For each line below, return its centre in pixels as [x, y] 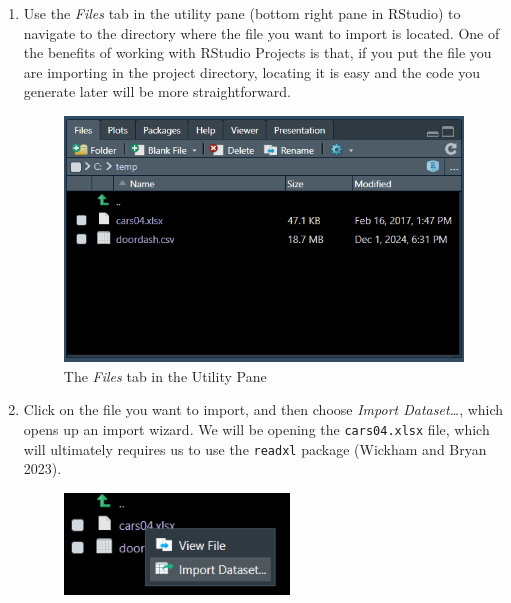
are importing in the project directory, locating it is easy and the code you [251, 71]
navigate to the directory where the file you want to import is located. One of [261, 32]
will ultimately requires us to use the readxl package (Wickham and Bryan [255, 448]
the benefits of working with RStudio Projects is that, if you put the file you [257, 52]
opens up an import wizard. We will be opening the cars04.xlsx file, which [256, 428]
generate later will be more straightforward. [157, 91]
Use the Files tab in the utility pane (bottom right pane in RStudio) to [242, 13]
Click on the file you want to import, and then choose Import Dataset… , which [263, 409]
